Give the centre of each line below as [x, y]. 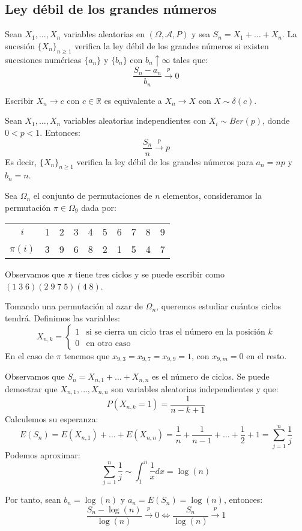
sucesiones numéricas [43, 59]
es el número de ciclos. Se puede [211, 376]
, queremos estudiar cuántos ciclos [219, 306]
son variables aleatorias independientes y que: [195, 388]
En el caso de [29, 355]
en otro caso [108, 343]
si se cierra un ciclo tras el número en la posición [176, 332]
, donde [276, 120]
